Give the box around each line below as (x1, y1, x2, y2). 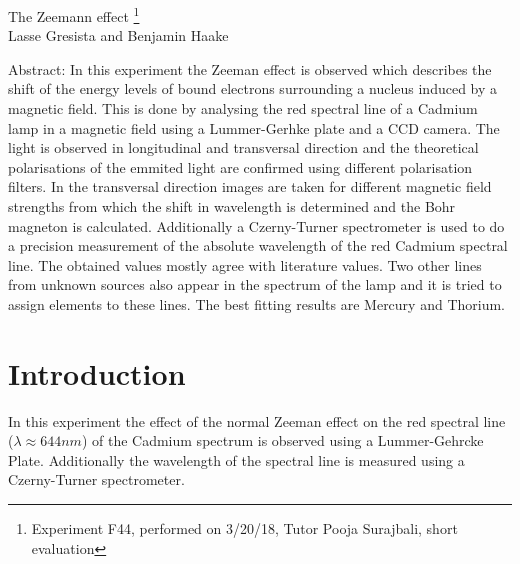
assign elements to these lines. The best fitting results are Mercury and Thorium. (8, 293, 505, 314)
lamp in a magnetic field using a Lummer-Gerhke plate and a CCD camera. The (8, 117, 500, 138)
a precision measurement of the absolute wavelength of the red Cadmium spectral (8, 235, 508, 256)
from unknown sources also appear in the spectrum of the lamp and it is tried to (8, 274, 502, 295)
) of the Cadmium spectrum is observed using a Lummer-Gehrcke (81, 430, 484, 451)
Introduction (8, 352, 186, 393)
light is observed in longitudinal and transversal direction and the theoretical (8, 137, 479, 158)
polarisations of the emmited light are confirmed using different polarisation (8, 156, 473, 177)
